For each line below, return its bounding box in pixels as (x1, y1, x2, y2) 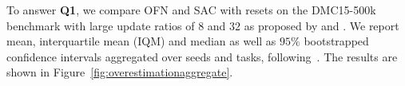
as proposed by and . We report (244, 17, 399, 33)
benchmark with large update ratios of (6, 17, 195, 33)
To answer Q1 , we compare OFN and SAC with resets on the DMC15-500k (6, 2, 376, 18)
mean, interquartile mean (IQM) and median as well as (6, 33, 276, 49)
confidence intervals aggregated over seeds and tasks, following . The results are (6, 48, 398, 64)
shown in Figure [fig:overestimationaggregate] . (6, 64, 233, 80)
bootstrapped (304, 33, 369, 49)
